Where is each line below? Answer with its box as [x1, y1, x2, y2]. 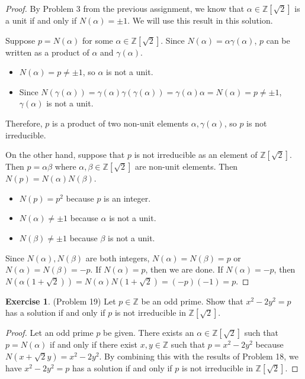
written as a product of [5, 46, 89, 58]
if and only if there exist [50, 338, 137, 351]
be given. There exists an [103, 326, 194, 339]
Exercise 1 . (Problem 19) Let [5, 294, 116, 307]
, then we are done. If [145, 263, 223, 276]
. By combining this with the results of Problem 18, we [99, 349, 298, 362]
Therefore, [5, 116, 43, 129]
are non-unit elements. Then [134, 160, 238, 173]
